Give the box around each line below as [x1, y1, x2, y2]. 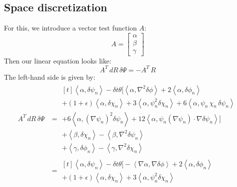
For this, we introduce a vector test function [4, 23, 137, 33]
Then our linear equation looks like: [4, 55, 112, 65]
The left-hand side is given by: [4, 71, 95, 82]
